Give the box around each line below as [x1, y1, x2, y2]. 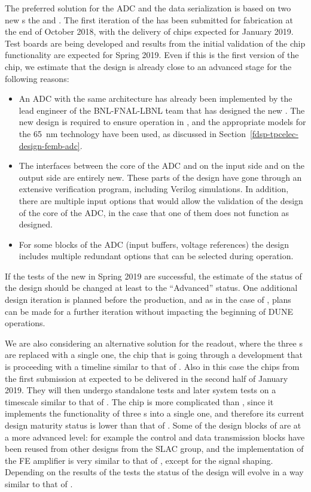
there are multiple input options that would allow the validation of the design [19, 194, 303, 206]
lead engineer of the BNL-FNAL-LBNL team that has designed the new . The [19, 104, 305, 116]
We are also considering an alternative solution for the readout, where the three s [5, 336, 303, 349]
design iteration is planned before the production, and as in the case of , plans [5, 293, 291, 306]
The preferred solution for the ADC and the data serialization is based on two [5, 2, 291, 14]
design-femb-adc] [19, 139, 80, 151]
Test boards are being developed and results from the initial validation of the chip [5, 37, 306, 49]
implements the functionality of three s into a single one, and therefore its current [5, 407, 304, 420]
